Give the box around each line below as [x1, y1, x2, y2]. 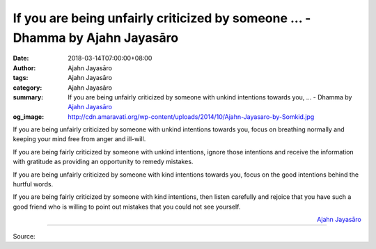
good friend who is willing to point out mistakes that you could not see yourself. [13, 202, 241, 211]
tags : [13, 74, 29, 82]
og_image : [13, 112, 45, 121]
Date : [13, 54, 29, 63]
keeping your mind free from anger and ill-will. [13, 135, 146, 143]
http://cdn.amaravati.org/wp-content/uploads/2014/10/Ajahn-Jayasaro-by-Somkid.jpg [68, 112, 315, 121]
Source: [13, 232, 36, 240]
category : [13, 83, 42, 92]
